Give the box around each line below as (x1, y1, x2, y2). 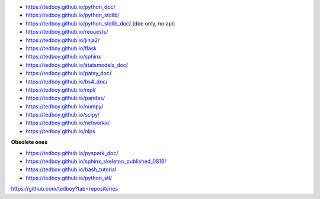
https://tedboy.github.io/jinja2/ (25, 36, 100, 44)
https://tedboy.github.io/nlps (25, 127, 95, 134)
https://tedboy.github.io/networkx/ (25, 119, 110, 127)
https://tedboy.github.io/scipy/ (25, 111, 100, 118)
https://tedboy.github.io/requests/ (25, 28, 108, 36)
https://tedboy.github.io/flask (25, 44, 97, 52)
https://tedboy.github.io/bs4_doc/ (25, 78, 108, 85)
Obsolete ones (11, 139, 48, 146)
